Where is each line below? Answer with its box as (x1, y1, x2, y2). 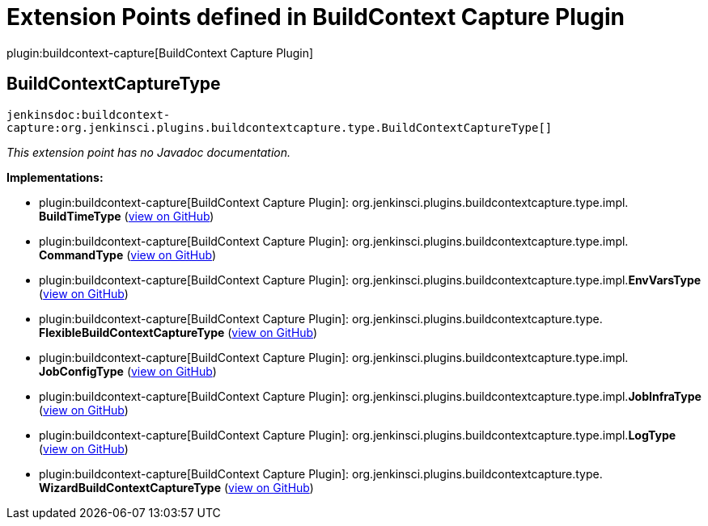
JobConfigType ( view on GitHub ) (39, 364, 217, 378)
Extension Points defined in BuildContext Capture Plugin (6, 3, 625, 31)
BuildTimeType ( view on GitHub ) (39, 208, 214, 223)
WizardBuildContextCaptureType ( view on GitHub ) (39, 480, 314, 494)
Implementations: (6, 170, 104, 184)
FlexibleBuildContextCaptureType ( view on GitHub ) (39, 325, 318, 339)
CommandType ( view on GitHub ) (39, 247, 217, 262)
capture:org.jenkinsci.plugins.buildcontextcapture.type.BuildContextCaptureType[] (6, 120, 553, 134)
